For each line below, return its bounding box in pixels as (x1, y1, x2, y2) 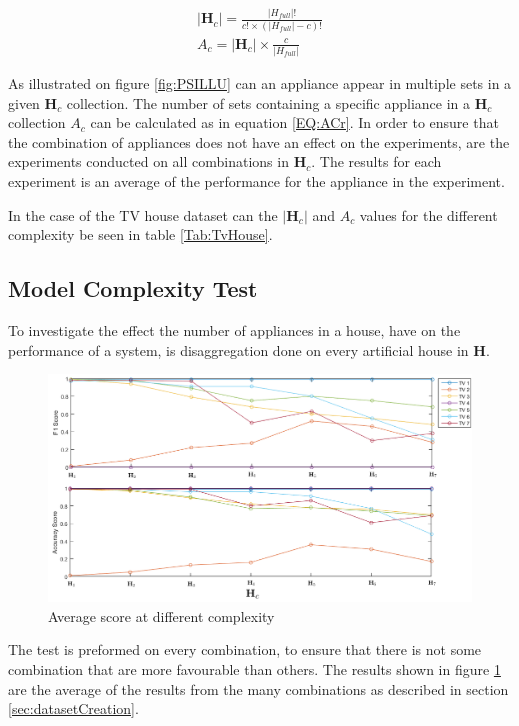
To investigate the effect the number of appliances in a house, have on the (8, 319, 461, 340)
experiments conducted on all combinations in (8, 151, 289, 172)
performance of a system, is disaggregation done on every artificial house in (8, 339, 469, 360)
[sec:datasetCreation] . (8, 698, 139, 719)
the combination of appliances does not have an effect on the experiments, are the (8, 131, 510, 152)
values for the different (359, 204, 498, 225)
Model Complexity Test (8, 273, 258, 304)
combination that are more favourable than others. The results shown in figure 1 (8, 659, 501, 680)
